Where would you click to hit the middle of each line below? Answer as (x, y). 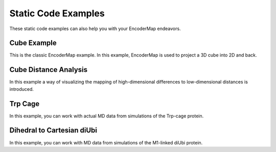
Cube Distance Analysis (49, 70)
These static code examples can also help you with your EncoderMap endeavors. (95, 29)
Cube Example (33, 43)
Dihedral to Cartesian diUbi (53, 130)
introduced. (22, 89)
